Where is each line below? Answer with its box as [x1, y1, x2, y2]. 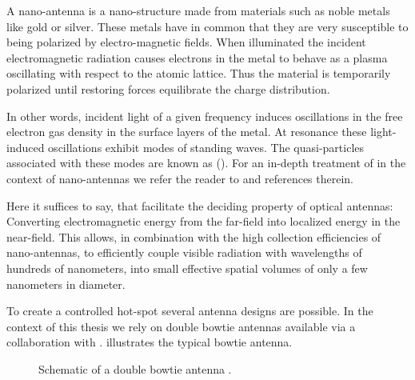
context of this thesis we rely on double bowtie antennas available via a [6, 318, 356, 334]
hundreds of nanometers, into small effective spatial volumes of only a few [6, 259, 368, 276]
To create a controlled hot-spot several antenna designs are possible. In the [6, 302, 373, 319]
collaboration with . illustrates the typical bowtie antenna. [6, 334, 293, 350]
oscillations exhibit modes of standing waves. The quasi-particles [48, 138, 365, 155]
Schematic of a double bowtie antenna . [38, 360, 232, 377]
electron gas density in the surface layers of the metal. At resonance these [6, 123, 367, 140]
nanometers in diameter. [6, 275, 126, 292]
